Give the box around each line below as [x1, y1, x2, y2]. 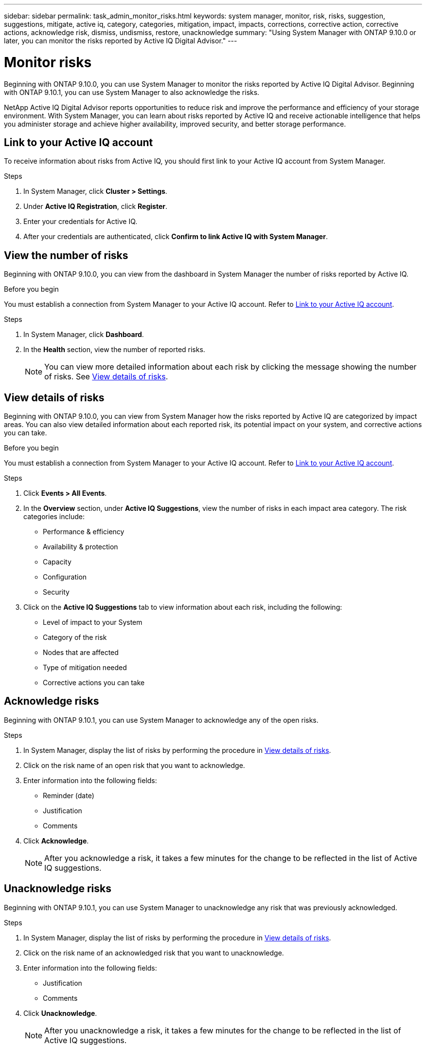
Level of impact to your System [43, 618, 142, 627]
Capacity [43, 558, 71, 566]
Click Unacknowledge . [23, 1009, 97, 1017]
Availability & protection [43, 543, 118, 551]
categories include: [23, 512, 85, 521]
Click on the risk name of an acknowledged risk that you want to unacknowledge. [23, 948, 284, 957]
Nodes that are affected [43, 648, 119, 657]
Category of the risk [43, 633, 107, 642]
